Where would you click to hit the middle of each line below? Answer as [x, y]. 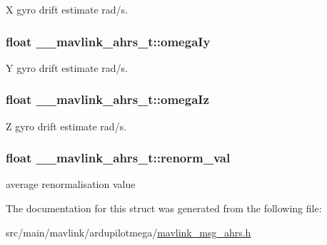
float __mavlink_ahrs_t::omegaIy [108, 41]
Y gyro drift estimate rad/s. [67, 67]
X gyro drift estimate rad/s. [67, 9]
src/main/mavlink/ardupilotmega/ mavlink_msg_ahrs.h [129, 232]
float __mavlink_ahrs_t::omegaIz [107, 99]
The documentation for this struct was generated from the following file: [164, 208]
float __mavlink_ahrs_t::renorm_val [118, 158]
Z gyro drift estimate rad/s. [66, 126]
